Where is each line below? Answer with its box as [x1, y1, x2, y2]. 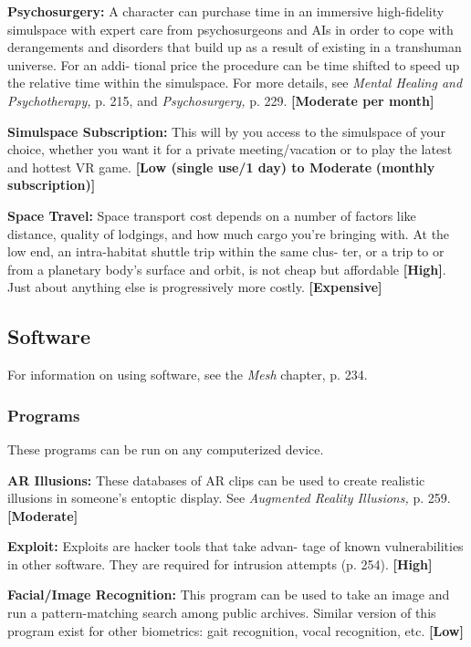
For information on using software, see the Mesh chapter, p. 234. [7, 365, 368, 384]
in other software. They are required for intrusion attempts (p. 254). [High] [7, 554, 433, 573]
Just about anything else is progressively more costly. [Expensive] [7, 277, 382, 297]
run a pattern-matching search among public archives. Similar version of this [7, 603, 436, 622]
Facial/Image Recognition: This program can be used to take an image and [7, 585, 450, 604]
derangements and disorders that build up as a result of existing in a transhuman [7, 37, 462, 57]
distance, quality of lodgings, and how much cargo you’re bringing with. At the [7, 224, 450, 243]
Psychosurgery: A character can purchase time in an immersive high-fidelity [7, 2, 445, 20]
